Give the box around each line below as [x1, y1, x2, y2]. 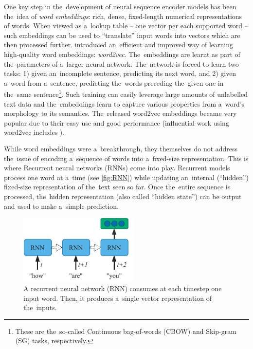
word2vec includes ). [4, 127, 65, 137]
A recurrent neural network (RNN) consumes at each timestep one [23, 283, 222, 294]
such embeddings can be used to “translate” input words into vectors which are [4, 30, 240, 40]
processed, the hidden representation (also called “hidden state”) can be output [4, 191, 242, 201]
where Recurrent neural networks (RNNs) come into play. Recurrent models [4, 163, 230, 173]
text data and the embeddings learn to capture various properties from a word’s [4, 98, 245, 109]
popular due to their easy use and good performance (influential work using [4, 117, 229, 128]
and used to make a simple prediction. [4, 201, 119, 211]
